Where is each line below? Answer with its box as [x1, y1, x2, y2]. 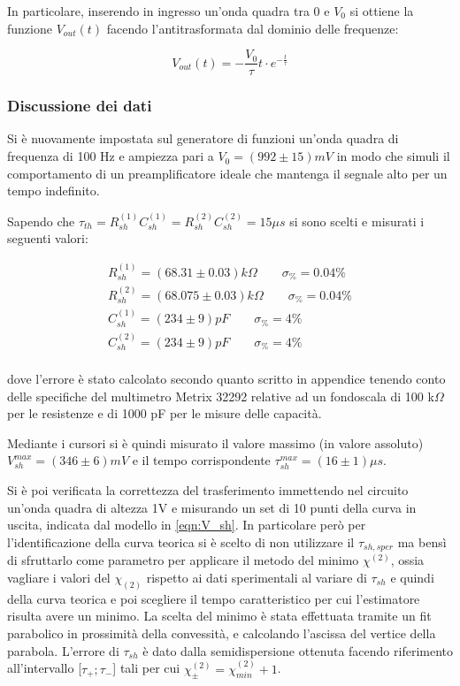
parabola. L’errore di [7, 641, 119, 659]
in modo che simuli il [336, 147, 450, 165]
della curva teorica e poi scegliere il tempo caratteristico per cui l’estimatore [7, 589, 420, 607]
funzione [7, 19, 52, 37]
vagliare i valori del [7, 568, 111, 586]
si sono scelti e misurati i [289, 211, 425, 230]
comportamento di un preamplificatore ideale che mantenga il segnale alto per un [7, 164, 448, 182]
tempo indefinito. [7, 181, 100, 200]
